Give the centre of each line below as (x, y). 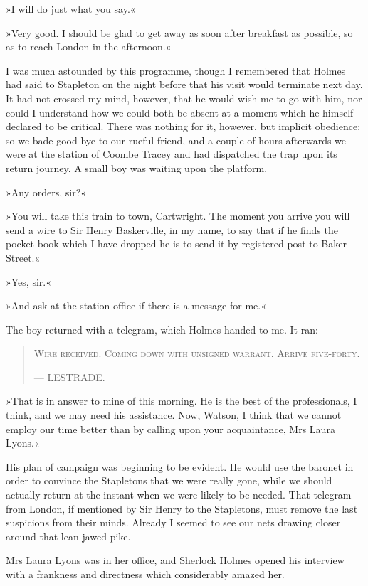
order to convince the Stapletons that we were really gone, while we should (169, 480)
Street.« (23, 257)
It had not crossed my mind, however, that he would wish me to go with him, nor (184, 98)
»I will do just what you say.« (71, 9)
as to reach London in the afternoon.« (89, 47)
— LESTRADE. (69, 377)
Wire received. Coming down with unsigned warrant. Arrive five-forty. (197, 353)
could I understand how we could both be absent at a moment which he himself (180, 112)
